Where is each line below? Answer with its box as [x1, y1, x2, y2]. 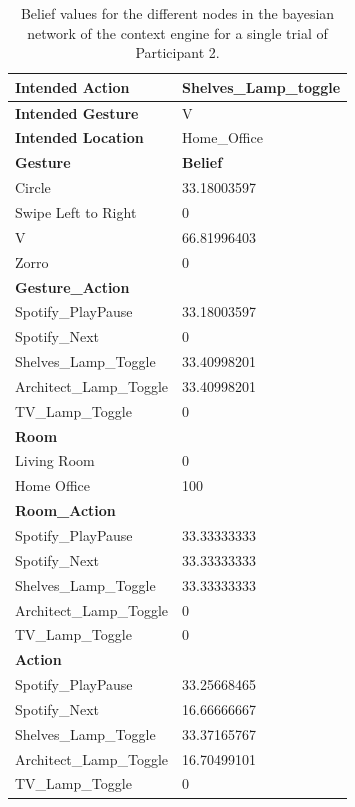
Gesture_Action [15, 276, 130, 297]
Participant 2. [135, 42, 220, 63]
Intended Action [15, 76, 130, 97]
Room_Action [15, 500, 116, 521]
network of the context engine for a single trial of [27, 22, 328, 43]
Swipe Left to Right [15, 202, 137, 222]
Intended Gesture [15, 102, 139, 123]
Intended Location [15, 127, 144, 148]
